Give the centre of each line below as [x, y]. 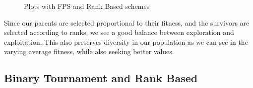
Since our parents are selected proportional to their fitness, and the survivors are [127, 22]
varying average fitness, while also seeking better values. [89, 51]
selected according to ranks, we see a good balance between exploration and [119, 32]
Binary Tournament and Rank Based [101, 78]
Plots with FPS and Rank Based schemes [87, 6]
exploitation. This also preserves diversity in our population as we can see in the [126, 42]
